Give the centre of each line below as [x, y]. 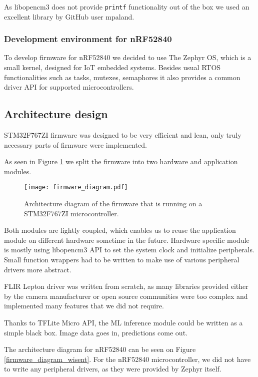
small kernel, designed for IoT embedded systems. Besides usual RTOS [112, 67]
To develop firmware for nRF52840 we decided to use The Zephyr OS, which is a [128, 57]
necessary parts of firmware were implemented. [75, 144]
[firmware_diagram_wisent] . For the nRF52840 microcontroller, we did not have [127, 359]
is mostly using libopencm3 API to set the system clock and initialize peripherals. [129, 250]
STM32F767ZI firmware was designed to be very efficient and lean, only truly [123, 135]
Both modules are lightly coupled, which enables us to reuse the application [120, 230]
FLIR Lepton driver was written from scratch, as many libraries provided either [126, 286]
